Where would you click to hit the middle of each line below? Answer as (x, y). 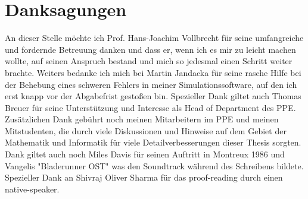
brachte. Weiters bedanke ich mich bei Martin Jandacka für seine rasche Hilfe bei (153, 72)
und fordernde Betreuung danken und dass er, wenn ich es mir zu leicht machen (150, 49)
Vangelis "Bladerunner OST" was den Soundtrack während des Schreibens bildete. (154, 165)
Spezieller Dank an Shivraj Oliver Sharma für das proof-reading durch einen (144, 177)
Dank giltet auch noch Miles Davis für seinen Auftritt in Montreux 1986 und (145, 154)
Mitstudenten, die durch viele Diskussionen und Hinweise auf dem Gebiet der (146, 130)
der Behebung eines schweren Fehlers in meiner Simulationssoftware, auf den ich (151, 84)
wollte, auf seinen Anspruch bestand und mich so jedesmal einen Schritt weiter (149, 61)
